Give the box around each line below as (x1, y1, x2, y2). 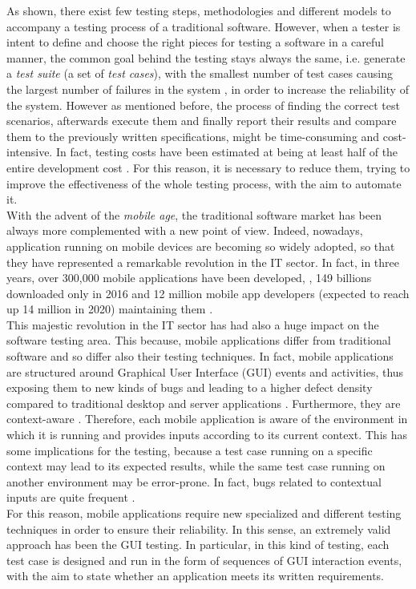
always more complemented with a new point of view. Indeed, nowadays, (6, 222, 363, 239)
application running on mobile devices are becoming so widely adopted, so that (6, 237, 395, 254)
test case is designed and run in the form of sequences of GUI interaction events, (6, 551, 402, 568)
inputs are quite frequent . (6, 489, 135, 506)
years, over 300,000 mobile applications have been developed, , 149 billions (6, 269, 372, 286)
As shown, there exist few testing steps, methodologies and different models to (6, 2, 391, 18)
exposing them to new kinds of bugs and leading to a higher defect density (6, 379, 373, 396)
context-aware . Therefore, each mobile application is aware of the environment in (6, 410, 408, 427)
